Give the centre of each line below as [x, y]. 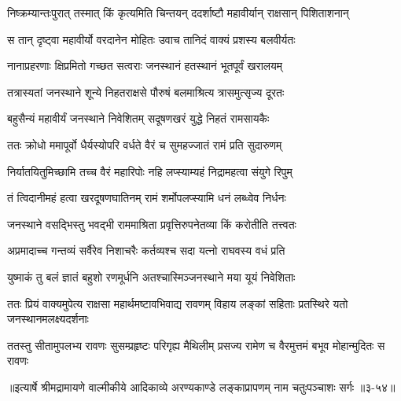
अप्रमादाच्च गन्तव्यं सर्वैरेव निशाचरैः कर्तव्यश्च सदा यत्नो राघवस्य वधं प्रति [146, 250]
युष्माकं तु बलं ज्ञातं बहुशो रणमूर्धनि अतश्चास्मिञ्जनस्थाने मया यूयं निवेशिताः [151, 276]
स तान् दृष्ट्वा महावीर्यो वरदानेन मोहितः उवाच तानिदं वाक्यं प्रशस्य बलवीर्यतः [151, 39]
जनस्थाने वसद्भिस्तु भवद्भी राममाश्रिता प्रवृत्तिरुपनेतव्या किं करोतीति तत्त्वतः [152, 224]
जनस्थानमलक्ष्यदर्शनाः [48, 319]
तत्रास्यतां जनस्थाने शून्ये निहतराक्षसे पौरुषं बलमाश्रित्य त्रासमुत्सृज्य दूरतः [146, 92]
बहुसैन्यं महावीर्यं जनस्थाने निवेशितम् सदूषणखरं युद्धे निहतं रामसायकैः [138, 118]
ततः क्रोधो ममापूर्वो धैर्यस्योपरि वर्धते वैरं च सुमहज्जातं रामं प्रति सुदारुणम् [145, 144]
